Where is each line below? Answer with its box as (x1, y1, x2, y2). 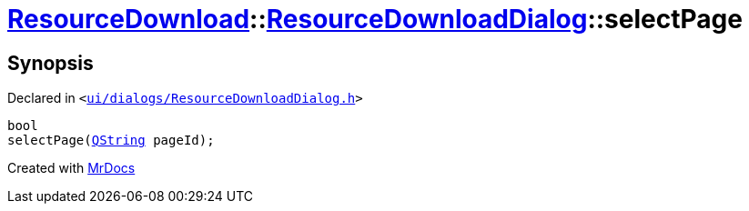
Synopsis (7, 51, 94, 75)
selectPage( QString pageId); (7, 133, 215, 148)
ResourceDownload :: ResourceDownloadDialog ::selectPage (7, 4, 743, 35)
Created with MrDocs (7, 160, 136, 176)
